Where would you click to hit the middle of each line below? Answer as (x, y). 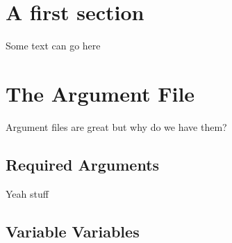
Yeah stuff (27, 193)
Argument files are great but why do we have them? (116, 126)
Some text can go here (53, 46)
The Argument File (100, 93)
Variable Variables (73, 231)
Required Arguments (83, 164)
